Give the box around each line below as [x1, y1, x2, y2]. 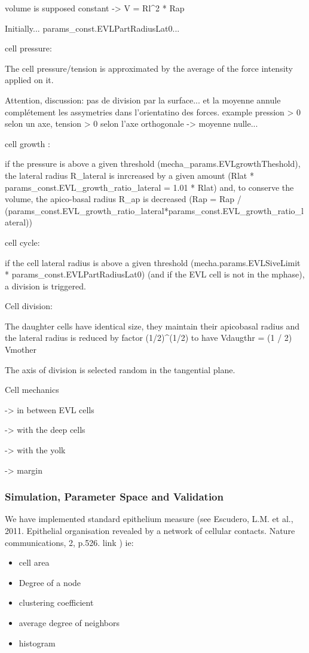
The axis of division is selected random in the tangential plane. [5, 363, 235, 376]
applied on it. [5, 74, 54, 86]
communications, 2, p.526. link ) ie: [5, 536, 134, 548]
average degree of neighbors [19, 617, 120, 628]
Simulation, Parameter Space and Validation [5, 489, 224, 504]
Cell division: [5, 300, 53, 312]
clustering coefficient [19, 596, 94, 609]
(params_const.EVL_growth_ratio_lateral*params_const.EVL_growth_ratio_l [5, 204, 304, 216]
